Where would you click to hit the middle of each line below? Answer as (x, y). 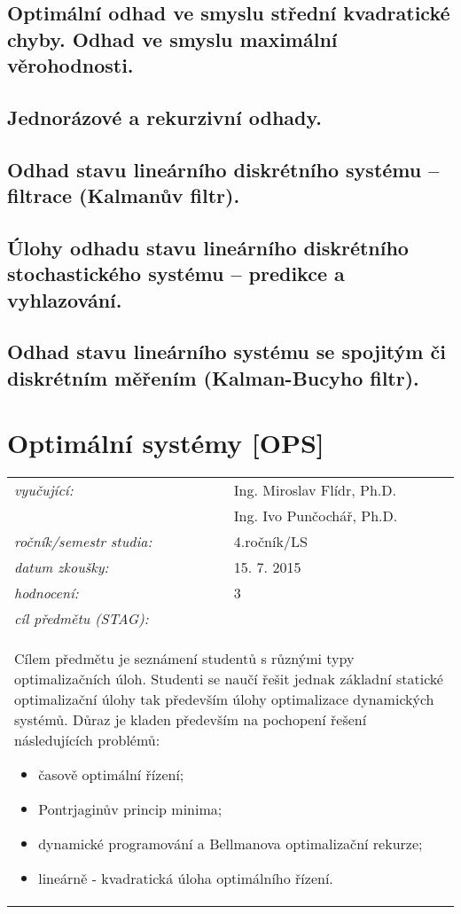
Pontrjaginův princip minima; (130, 809)
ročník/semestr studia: (83, 542)
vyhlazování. (65, 299)
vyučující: (44, 490)
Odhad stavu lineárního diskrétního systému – (223, 169)
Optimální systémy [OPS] (166, 443)
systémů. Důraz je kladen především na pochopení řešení (191, 720)
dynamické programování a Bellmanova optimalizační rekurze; (230, 844)
